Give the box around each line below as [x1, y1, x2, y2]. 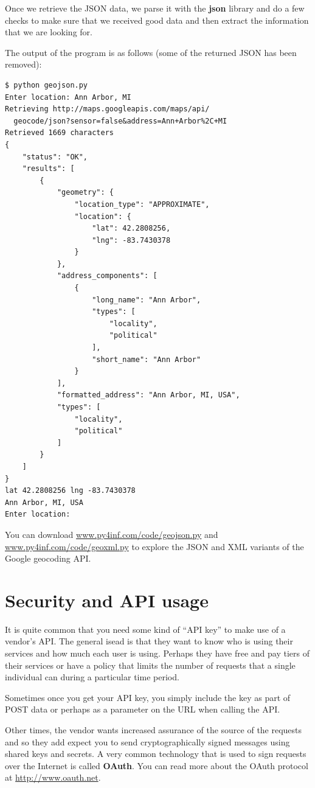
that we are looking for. [5, 26, 92, 38]
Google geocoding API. [5, 552, 91, 565]
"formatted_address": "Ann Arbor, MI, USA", [57, 391, 240, 400]
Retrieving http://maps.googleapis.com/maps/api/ [5, 105, 210, 114]
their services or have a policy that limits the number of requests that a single [5, 658, 296, 671]
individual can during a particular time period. [5, 671, 179, 683]
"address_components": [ [57, 271, 157, 281]
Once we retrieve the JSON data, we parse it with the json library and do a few [5, 2, 305, 14]
